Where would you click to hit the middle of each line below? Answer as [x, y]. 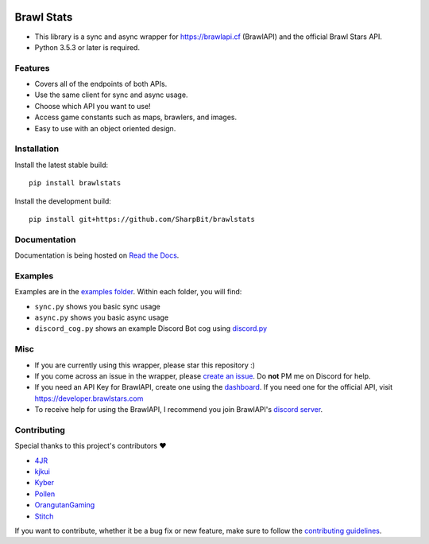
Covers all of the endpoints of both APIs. [101, 84]
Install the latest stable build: [62, 165]
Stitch [44, 516]
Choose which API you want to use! [93, 106]
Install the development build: [63, 201]
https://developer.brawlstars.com [89, 398]
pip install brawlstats [75, 183]
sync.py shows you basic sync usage [97, 306]
